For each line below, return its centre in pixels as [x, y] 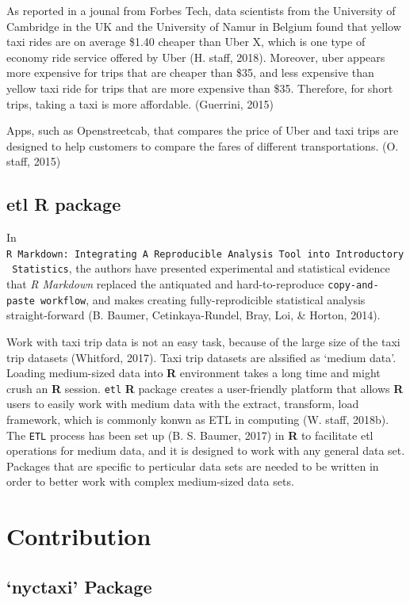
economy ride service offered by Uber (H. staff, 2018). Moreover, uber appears [196, 57]
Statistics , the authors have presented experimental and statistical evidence [201, 268]
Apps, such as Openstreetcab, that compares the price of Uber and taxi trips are [203, 130]
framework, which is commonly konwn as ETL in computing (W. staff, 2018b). [198, 419]
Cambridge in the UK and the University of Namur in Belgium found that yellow [204, 26]
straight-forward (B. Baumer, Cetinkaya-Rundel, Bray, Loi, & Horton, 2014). [194, 315]
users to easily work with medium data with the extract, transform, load [183, 404]
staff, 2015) [34, 161]
